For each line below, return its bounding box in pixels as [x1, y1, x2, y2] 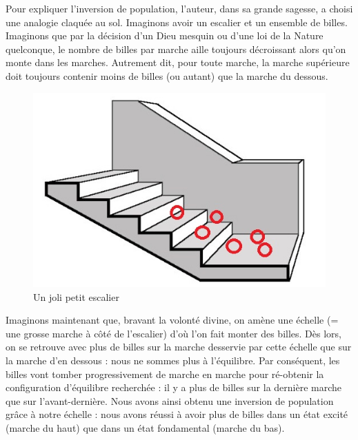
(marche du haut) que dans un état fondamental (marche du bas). [6, 420, 285, 434]
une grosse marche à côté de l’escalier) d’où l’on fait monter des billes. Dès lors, [6, 326, 341, 340]
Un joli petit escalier [33, 289, 119, 304]
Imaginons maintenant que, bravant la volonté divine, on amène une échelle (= [6, 313, 339, 327]
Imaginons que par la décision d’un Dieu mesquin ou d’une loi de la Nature [6, 28, 324, 43]
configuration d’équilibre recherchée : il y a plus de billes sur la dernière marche [6, 380, 342, 395]
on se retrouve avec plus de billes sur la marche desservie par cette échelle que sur [6, 339, 352, 354]
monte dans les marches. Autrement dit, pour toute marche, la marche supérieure [6, 55, 350, 70]
